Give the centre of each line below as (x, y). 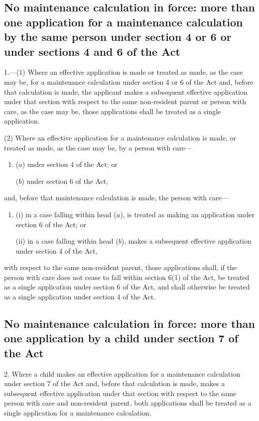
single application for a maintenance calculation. (78, 413)
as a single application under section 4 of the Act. (80, 297)
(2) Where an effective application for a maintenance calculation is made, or (120, 137)
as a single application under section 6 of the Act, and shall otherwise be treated (127, 287)
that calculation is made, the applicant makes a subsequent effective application (126, 91)
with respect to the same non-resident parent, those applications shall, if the (121, 267)
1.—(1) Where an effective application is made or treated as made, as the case (124, 72)
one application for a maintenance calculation (124, 22)
